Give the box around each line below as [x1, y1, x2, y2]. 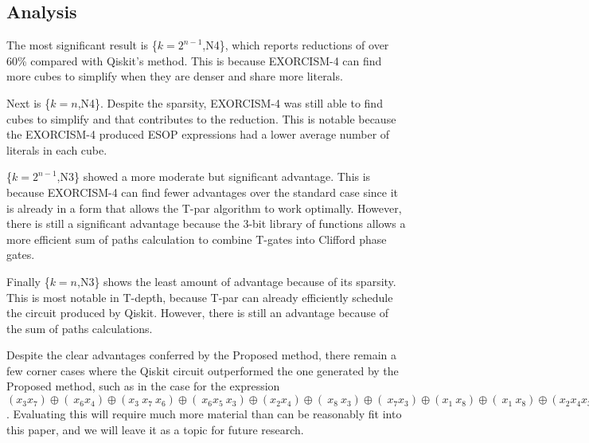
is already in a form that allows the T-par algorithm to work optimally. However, [6, 199, 402, 216]
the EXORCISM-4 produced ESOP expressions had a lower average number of [6, 126, 390, 143]
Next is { [6, 94, 51, 111]
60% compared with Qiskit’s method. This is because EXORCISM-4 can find [6, 52, 382, 69]
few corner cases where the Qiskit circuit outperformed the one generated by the [6, 362, 399, 378]
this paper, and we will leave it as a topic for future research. [6, 421, 304, 437]
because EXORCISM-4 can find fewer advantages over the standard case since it [6, 183, 398, 200]
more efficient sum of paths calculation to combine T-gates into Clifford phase [6, 230, 387, 247]
